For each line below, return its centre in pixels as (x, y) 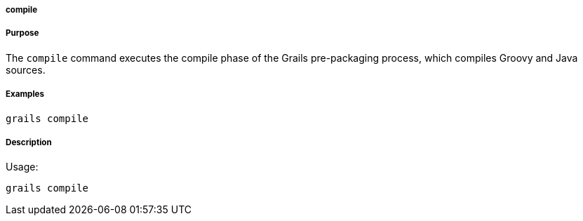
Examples (25, 94)
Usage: (22, 167)
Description (29, 142)
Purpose (22, 33)
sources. (26, 69)
